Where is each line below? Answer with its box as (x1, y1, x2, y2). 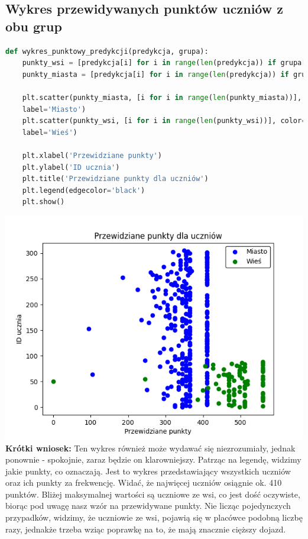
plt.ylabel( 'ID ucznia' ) (22, 163, 120, 172)
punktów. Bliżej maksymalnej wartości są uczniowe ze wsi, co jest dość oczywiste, (5, 488, 300, 500)
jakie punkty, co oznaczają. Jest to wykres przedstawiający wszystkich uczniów (5, 464, 291, 477)
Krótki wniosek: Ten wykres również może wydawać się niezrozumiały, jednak (5, 441, 296, 454)
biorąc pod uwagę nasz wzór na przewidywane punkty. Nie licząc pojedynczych (5, 499, 291, 512)
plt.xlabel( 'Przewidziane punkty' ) (22, 151, 162, 160)
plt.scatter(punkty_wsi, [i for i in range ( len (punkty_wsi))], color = (22, 117, 306, 125)
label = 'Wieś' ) (22, 128, 77, 137)
